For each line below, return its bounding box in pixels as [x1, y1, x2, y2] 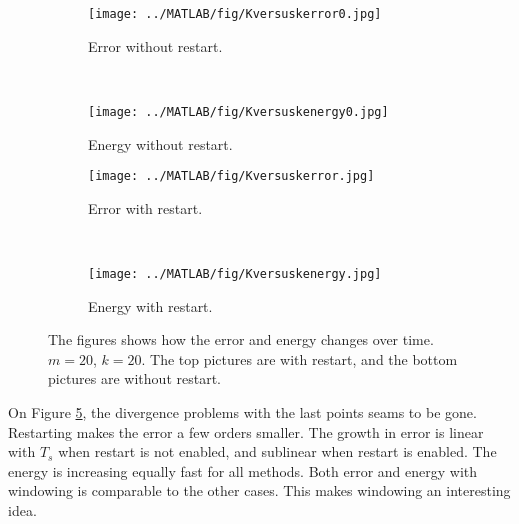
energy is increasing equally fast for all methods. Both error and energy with [8, 460, 478, 481]
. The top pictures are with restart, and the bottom [141, 348, 458, 369]
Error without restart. [88, 35, 223, 56]
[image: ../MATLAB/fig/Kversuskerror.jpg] [88, 169, 375, 184]
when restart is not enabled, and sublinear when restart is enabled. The [58, 441, 497, 462]
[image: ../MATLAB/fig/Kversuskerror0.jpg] [88, 7, 382, 21]
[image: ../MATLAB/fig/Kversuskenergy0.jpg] [88, 104, 389, 119]
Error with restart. [88, 197, 203, 218]
